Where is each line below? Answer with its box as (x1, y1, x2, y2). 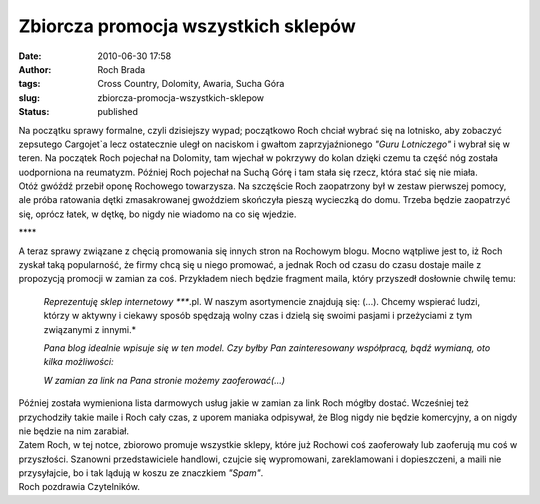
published (97, 106, 139, 118)
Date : (18, 50, 42, 62)
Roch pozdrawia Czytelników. (18, 481, 140, 493)
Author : (18, 63, 52, 75)
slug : (18, 91, 40, 104)
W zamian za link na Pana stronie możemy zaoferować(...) (43, 374, 285, 386)
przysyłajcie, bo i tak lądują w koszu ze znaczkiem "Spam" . (18, 467, 264, 479)
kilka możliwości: (43, 356, 114, 368)
